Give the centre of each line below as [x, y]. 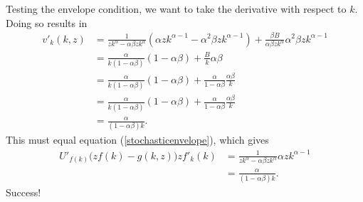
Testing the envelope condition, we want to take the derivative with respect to [176, 9]
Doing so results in [47, 22]
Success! [23, 192]
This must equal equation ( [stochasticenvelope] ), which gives [137, 140]
